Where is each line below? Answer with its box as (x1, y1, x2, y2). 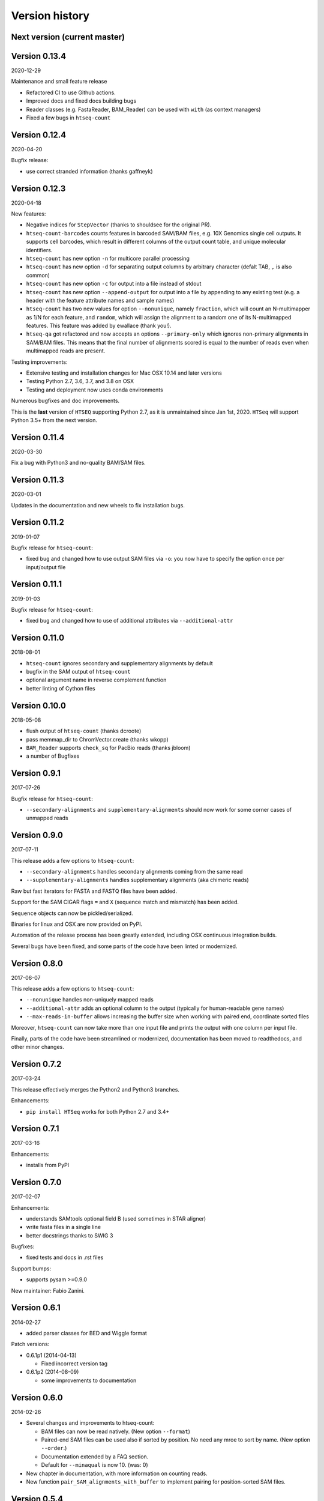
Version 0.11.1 (11, 579, 62, 590)
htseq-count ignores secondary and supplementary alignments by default (26, 659, 213, 666)
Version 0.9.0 (11, 830, 63, 841)
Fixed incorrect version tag (41, 1360, 108, 1367)
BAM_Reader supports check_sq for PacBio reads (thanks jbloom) (26, 744, 191, 751)
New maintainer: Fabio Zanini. (11, 1287, 85, 1294)
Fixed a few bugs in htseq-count (26, 114, 111, 121)
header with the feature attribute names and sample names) (26, 297, 175, 304)
